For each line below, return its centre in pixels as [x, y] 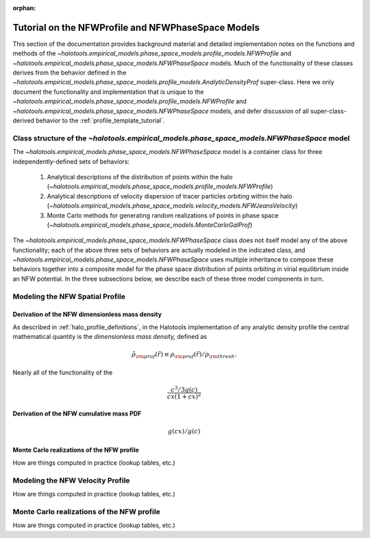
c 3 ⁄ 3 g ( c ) [184, 389]
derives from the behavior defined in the [70, 73]
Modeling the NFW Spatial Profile [69, 296]
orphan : [24, 8]
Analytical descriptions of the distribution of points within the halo [140, 177]
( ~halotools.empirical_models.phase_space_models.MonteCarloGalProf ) [150, 225]
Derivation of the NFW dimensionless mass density [87, 314]
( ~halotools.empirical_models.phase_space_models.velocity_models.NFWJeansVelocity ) [172, 206]
